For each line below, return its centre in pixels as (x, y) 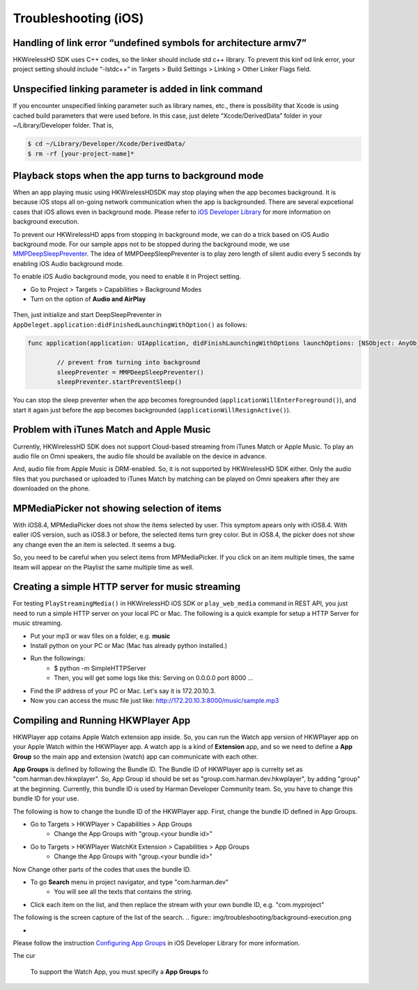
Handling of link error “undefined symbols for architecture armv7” (160, 43)
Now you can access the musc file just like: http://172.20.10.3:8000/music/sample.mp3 (155, 700)
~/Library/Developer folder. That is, (63, 125)
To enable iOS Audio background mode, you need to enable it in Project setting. (127, 277)
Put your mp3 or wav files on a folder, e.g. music (100, 636)
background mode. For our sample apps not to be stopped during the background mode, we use (152, 244)
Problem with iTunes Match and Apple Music (112, 430)
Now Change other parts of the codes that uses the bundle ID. (102, 869)
